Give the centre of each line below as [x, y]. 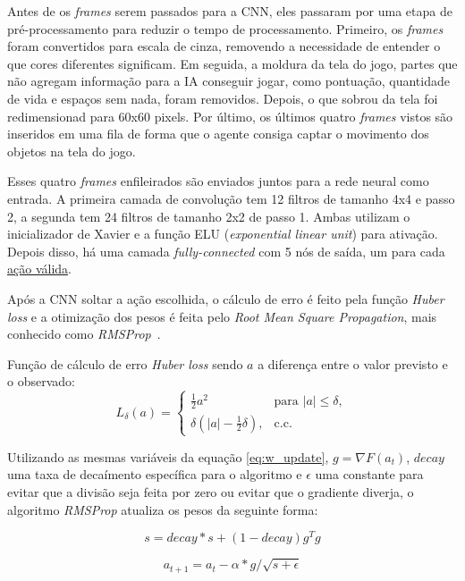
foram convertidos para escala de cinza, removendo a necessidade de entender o [224, 46]
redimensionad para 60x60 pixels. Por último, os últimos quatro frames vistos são [230, 116]
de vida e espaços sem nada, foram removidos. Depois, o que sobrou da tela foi [223, 98]
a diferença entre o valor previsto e [353, 363]
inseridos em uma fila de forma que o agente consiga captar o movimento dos [218, 134]
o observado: [41, 381]
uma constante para [369, 474]
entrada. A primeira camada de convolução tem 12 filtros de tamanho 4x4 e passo [231, 198]
